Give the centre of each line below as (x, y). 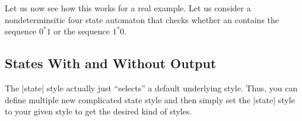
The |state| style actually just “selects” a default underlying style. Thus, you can (151, 87)
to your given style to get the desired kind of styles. (98, 111)
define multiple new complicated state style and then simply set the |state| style (150, 99)
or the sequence (82, 31)
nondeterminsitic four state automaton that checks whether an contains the (142, 19)
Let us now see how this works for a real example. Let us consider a (128, 8)
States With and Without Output (111, 63)
